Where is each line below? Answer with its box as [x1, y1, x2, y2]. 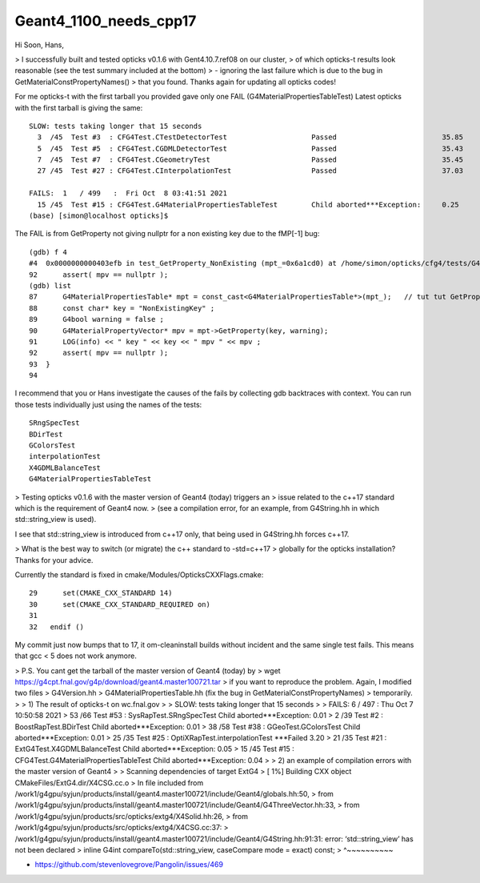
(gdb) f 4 [29, 247, 67, 256]
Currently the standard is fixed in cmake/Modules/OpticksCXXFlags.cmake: [14, 569, 264, 580]
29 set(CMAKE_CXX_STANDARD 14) [29, 588, 173, 598]
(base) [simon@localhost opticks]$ [29, 211, 169, 220]
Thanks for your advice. [14, 555, 94, 564]
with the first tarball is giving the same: [14, 102, 143, 112]
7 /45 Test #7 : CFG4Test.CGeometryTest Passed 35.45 [37, 155, 464, 164]
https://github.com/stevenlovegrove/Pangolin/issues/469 [34, 860, 224, 869]
